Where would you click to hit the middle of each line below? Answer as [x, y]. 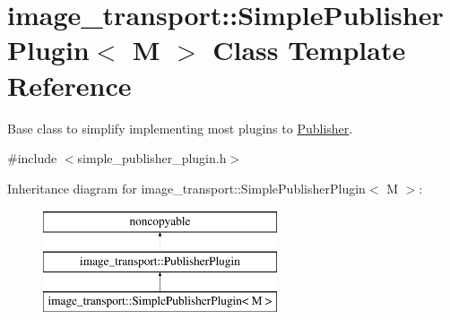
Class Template [309, 50]
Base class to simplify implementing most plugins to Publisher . [180, 128]
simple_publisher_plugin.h [152, 158]
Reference [69, 85]
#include [32, 158]
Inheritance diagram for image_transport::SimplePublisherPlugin [186, 188]
